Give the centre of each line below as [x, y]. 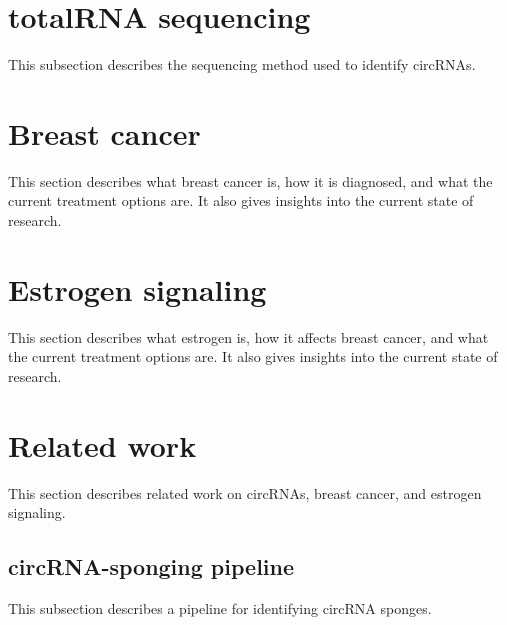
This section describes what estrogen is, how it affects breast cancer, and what [248, 336]
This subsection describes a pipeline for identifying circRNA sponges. [220, 608]
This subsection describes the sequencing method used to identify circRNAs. [242, 64]
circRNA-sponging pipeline [151, 566]
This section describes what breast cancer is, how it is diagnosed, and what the [250, 180]
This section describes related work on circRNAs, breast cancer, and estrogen [245, 492]
